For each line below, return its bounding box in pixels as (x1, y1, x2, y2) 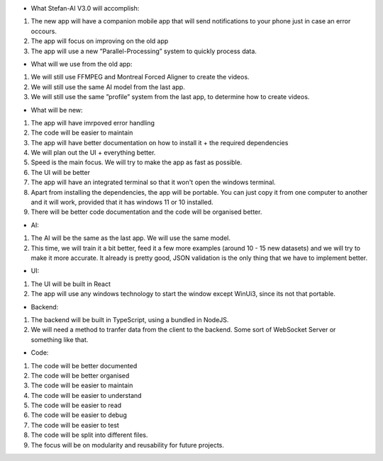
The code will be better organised (30, 371, 130, 380)
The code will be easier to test (30, 421, 120, 429)
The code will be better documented (30, 361, 138, 370)
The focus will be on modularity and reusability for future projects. (30, 440, 225, 449)
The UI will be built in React (30, 280, 111, 288)
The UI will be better (30, 168, 90, 176)
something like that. (30, 335, 89, 343)
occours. (30, 27, 57, 35)
